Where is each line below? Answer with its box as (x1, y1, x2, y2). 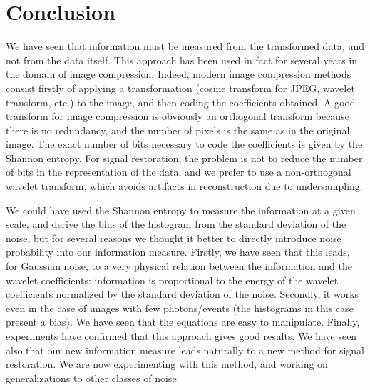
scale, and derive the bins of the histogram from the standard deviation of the (6, 216, 346, 231)
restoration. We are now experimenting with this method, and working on (6, 356, 328, 371)
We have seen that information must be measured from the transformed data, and (6, 39, 364, 54)
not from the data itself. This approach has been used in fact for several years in (6, 52, 357, 67)
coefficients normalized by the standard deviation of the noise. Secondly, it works (6, 286, 359, 301)
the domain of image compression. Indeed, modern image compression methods (6, 66, 351, 81)
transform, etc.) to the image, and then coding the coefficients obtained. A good (6, 94, 356, 109)
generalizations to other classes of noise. (6, 370, 180, 385)
